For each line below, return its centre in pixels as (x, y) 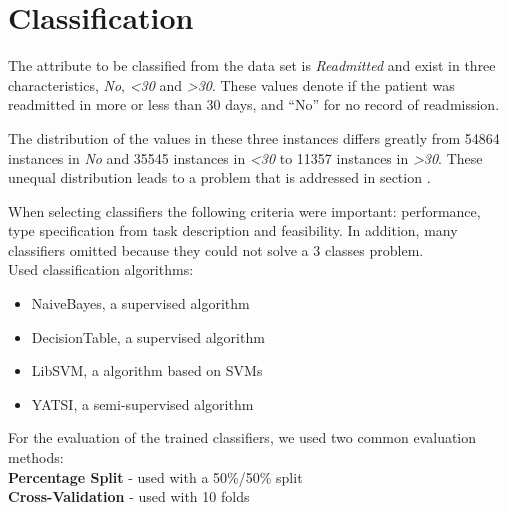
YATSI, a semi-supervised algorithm (142, 403)
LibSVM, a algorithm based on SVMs (147, 370)
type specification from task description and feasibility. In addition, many (233, 230)
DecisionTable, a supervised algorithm (148, 336)
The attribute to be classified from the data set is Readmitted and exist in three (252, 65)
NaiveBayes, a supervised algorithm (140, 303)
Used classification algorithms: (101, 269)
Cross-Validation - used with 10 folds (129, 496)
